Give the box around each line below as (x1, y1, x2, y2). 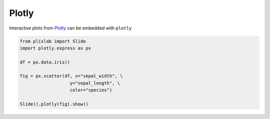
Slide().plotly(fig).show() (19, 101, 88, 107)
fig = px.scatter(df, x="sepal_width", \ (19, 73, 123, 79)
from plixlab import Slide (19, 38, 86, 44)
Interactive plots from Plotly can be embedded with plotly (9, 25, 132, 31)
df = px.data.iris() (19, 59, 70, 65)
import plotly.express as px (19, 45, 91, 51)
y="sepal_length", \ (69, 80, 120, 86)
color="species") (69, 87, 112, 93)
